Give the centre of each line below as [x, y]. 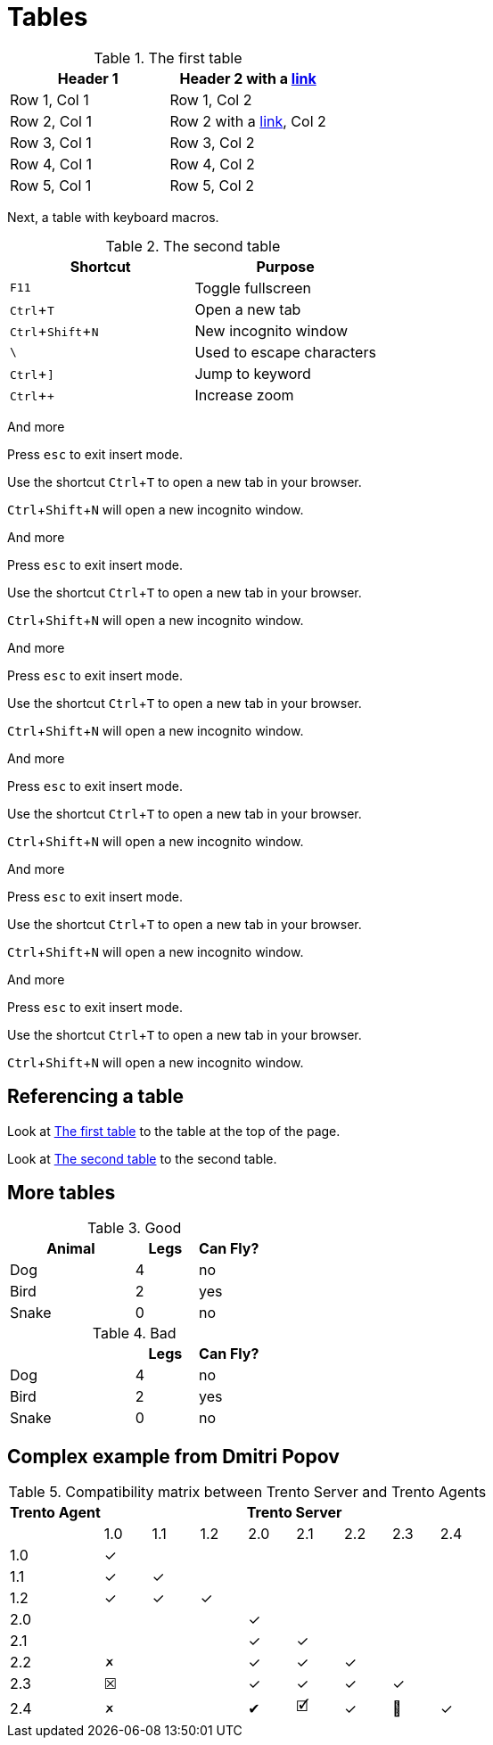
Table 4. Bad [134, 1333]
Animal [71, 1249]
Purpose [285, 266]
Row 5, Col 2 [212, 185]
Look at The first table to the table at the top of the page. [174, 1131]
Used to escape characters [285, 352]
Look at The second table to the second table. [142, 1158]
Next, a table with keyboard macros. [113, 217]
